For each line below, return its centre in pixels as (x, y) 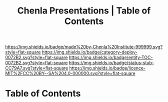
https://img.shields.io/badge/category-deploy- (89, 52)
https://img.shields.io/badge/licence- (107, 68)
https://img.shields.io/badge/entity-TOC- (111, 57)
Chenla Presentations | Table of (84, 11)
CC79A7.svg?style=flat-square (37, 68)
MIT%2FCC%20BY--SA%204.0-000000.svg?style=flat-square (70, 73)
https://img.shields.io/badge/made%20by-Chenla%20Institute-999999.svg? (84, 47)
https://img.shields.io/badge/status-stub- (111, 63)
